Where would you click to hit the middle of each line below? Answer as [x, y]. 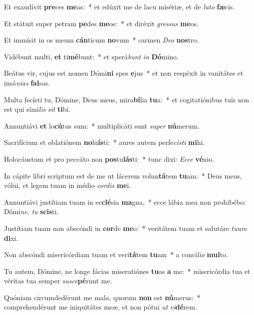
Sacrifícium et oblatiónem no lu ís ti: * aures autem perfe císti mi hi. [105, 142]
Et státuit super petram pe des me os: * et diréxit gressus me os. [101, 23]
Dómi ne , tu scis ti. [31, 211]
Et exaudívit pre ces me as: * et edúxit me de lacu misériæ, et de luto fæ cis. [119, 6]
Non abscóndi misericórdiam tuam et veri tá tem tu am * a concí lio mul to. [116, 254]
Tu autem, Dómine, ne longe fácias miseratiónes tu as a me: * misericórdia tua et [127, 271]
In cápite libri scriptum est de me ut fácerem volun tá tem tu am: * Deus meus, [123, 175]
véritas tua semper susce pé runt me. [58, 281]
